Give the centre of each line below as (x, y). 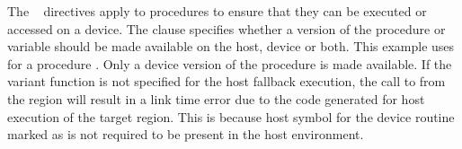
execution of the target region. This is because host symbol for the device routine (231, 116)
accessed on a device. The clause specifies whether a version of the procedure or (227, 28)
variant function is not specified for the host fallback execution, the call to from (227, 81)
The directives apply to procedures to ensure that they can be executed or (217, 11)
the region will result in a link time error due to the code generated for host (216, 98)
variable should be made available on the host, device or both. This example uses (231, 46)
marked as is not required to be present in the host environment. (186, 134)
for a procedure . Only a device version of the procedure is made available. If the (230, 63)
